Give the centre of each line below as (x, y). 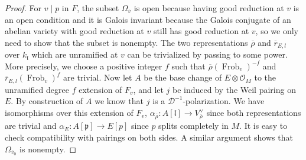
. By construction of (47, 101)
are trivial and (31, 126)
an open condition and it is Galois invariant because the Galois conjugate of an (148, 19)
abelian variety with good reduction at (74, 31)
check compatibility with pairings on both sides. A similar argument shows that (149, 137)
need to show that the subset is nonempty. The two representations (126, 42)
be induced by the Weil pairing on (234, 89)
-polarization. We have (224, 101)
